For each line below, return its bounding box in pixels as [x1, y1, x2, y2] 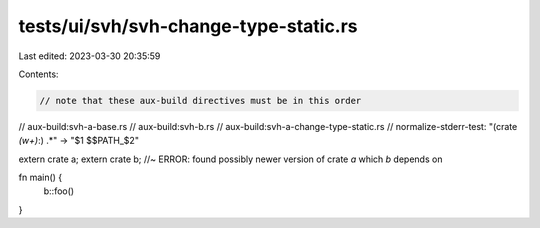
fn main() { [18, 171, 63, 184]
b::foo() [43, 185, 75, 197]
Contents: [18, 68, 59, 80]
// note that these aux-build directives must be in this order [39, 95, 362, 106]
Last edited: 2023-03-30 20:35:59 [18, 50, 161, 62]
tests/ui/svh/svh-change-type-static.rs [18, 15, 359, 37]
